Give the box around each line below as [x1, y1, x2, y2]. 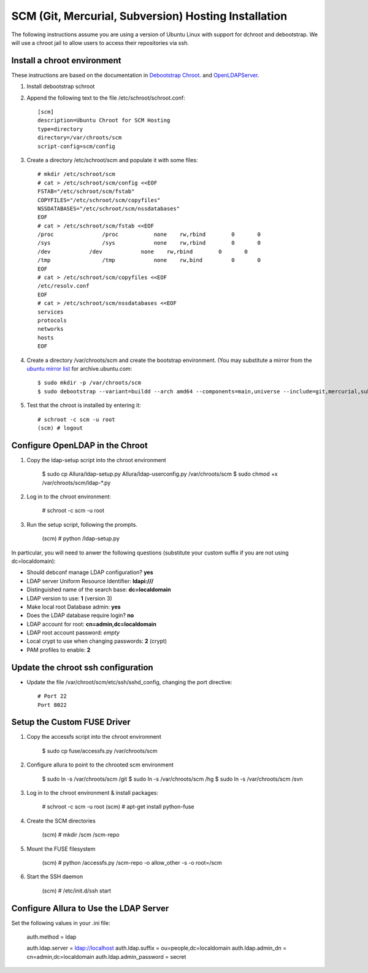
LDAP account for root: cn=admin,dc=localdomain [26, 620, 156, 628]
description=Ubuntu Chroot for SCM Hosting [37, 117, 171, 124]
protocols [37, 317, 67, 324]
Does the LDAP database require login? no [26, 612, 134, 619]
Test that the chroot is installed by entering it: [26, 401, 141, 409]
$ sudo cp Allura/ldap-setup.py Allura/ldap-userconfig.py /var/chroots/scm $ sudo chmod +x [42, 470, 278, 478]
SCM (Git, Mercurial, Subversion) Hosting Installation [11, 9, 288, 23]
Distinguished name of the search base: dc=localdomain [26, 586, 171, 593]
